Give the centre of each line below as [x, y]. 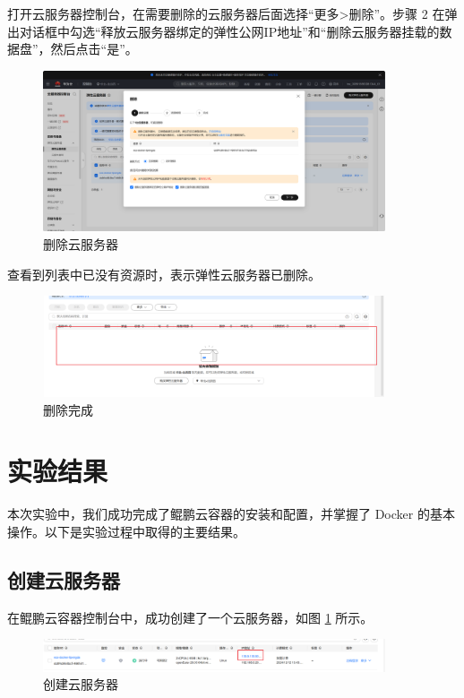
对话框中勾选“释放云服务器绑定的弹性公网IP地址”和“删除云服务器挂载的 [229, 31]
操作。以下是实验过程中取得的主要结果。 [126, 531]
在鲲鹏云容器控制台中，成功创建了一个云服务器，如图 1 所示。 [190, 617]
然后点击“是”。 [94, 49]
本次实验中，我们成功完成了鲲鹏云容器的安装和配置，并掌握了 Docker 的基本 [231, 514]
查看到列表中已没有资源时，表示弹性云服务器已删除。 [164, 274]
